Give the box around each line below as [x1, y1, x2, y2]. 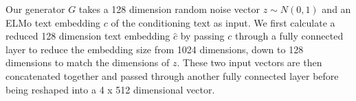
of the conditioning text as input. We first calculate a [111, 15, 335, 29]
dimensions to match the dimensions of [5, 55, 170, 70]
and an [322, 2, 351, 16]
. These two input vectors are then [177, 55, 322, 70]
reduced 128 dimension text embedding [5, 29, 170, 43]
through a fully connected [235, 29, 344, 43]
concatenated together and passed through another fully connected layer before [5, 68, 339, 83]
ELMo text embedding [5, 15, 101, 29]
